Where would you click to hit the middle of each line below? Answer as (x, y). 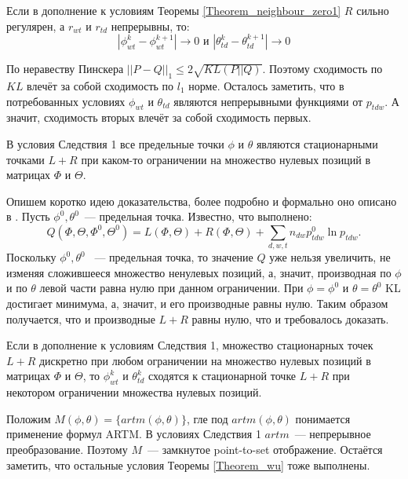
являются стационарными (317, 143)
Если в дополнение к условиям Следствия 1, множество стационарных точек (190, 345)
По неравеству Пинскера (65, 69)
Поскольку (31, 257)
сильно (373, 10)
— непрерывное (333, 434)
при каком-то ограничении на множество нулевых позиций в (226, 159)
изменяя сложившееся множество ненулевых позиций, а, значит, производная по (199, 272)
